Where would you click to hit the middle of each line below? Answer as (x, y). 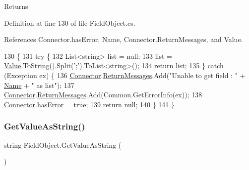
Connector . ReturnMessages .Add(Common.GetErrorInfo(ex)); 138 (103, 95)
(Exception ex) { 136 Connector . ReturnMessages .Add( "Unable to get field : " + (125, 75)
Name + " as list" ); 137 (39, 85)
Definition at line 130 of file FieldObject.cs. (70, 22)
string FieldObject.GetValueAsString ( (63, 145)
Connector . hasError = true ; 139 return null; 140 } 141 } (90, 104)
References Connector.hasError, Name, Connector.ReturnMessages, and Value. (124, 39)
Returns (16, 6)
